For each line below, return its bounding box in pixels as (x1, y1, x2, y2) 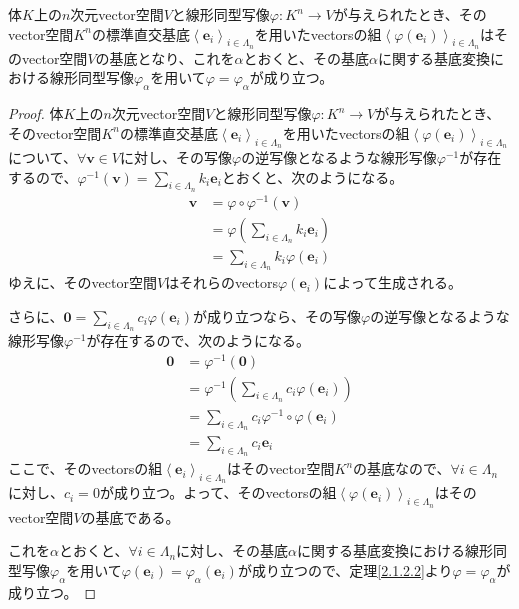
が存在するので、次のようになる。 (86, 329, 310, 350)
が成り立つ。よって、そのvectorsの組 (99, 482, 337, 503)
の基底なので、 (353, 458, 451, 479)
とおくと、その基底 (243, 47, 369, 68)
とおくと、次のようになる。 (221, 166, 404, 187)
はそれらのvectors (165, 272, 279, 293)
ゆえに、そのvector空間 (8, 272, 157, 293)
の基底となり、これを (95, 47, 235, 68)
